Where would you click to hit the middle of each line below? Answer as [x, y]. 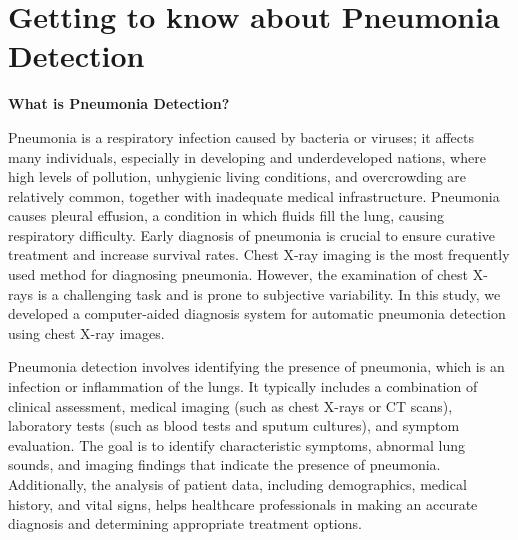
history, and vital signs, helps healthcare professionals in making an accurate [243, 503]
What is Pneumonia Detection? [119, 103]
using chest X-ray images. [86, 332]
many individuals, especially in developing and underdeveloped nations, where [247, 156]
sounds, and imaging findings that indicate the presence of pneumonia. [224, 464]
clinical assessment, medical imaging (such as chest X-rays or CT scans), [230, 405]
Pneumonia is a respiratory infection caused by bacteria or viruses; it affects [241, 136]
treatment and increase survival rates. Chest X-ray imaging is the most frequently [259, 254]
